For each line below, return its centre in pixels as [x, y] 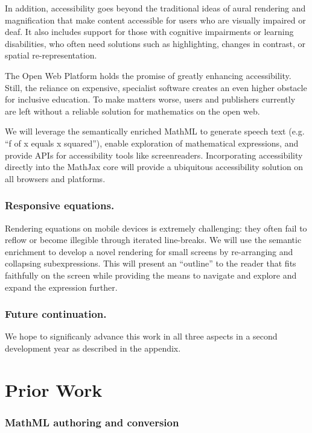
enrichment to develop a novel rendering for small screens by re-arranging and [149, 251]
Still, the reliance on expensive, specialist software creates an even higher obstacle [156, 87]
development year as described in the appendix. [93, 348]
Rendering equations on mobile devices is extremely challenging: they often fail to [156, 228]
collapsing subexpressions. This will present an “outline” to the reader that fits [151, 263]
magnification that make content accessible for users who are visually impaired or [155, 20]
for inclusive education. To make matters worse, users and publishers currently [150, 99]
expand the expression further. [61, 287]
